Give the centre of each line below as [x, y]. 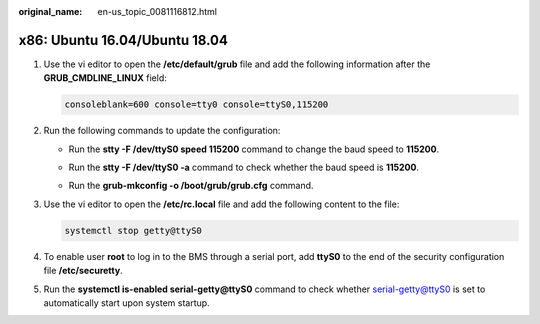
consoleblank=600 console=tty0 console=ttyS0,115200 [196, 104]
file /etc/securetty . [83, 271]
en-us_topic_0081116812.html [157, 11]
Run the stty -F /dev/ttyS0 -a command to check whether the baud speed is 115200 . [244, 167]
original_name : [50, 11]
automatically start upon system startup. [126, 302]
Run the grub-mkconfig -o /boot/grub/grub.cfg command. [191, 186]
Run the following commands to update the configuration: [162, 131]
